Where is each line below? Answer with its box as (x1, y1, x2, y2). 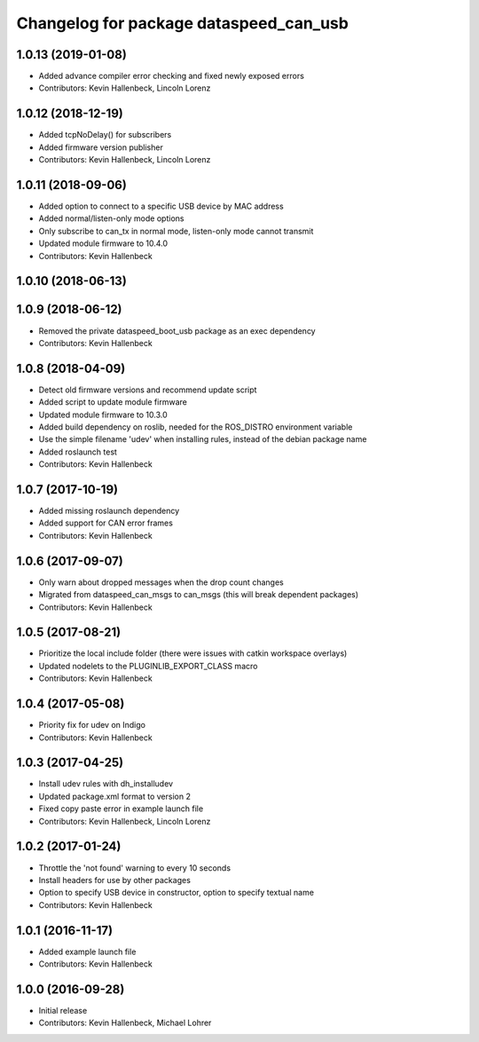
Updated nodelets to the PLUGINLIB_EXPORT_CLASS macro (38, 660, 258, 671)
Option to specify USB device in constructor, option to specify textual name (38, 888, 315, 898)
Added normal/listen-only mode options (38, 213, 185, 224)
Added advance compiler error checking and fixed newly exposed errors (38, 71, 305, 82)
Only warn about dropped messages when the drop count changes (38, 577, 284, 588)
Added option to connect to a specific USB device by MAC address (38, 201, 284, 212)
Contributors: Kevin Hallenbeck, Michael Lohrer (38, 1017, 212, 1029)
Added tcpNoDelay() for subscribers (38, 130, 172, 140)
